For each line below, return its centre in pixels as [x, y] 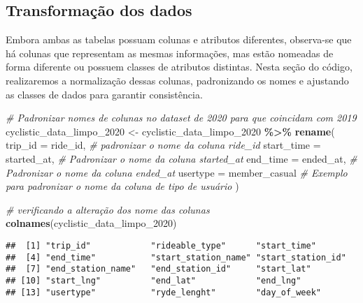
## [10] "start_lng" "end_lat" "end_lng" [154, 280]
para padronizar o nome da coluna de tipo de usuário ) [122, 186]
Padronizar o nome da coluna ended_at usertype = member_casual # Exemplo [177, 172]
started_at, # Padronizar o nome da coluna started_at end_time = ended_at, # [181, 158]
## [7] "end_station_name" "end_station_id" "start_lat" [158, 269]
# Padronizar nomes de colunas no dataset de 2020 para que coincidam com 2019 [181, 118]
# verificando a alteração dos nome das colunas [108, 209]
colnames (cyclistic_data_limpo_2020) [91, 223]
